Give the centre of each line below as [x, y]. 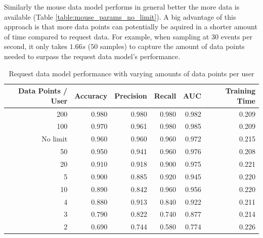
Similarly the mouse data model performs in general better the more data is [122, 7]
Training [240, 91]
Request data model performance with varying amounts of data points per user [131, 73]
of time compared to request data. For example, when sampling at [107, 36]
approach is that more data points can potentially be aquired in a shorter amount [131, 27]
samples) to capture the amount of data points [172, 46]
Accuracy [91, 95]
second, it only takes [36, 46]
